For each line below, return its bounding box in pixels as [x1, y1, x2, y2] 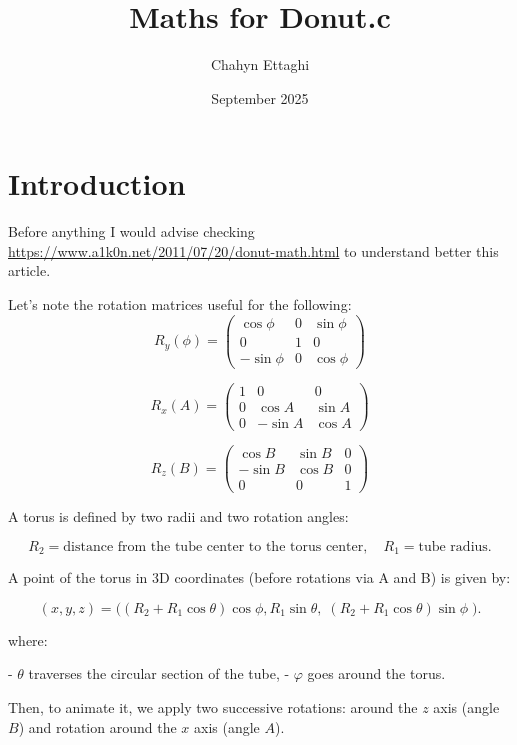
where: [8, 629, 48, 650]
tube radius [418, 539, 488, 554]
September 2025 [211, 87, 309, 108]
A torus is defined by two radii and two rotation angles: [8, 506, 349, 527]
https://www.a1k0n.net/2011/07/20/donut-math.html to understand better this [8, 240, 499, 261]
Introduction [8, 163, 186, 204]
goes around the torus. [307, 663, 446, 684]
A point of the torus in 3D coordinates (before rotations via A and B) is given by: [8, 567, 511, 588]
